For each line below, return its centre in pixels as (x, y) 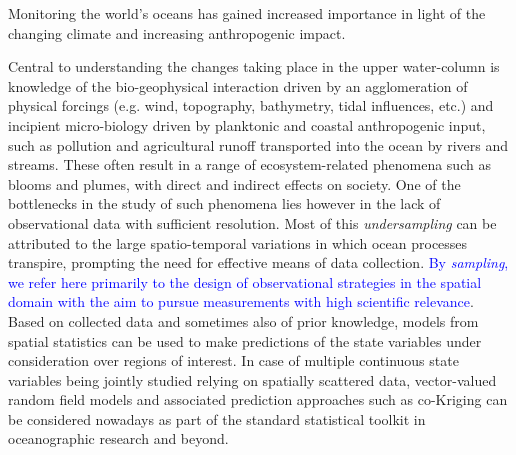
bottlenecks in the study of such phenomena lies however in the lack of (224, 203)
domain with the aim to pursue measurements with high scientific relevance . (241, 301)
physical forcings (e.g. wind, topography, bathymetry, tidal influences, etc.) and (251, 105)
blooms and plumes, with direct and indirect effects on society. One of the (234, 183)
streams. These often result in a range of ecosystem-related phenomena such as (249, 164)
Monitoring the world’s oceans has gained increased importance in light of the (247, 13)
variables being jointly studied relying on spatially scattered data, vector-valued (252, 379)
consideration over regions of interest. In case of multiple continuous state (233, 360)
